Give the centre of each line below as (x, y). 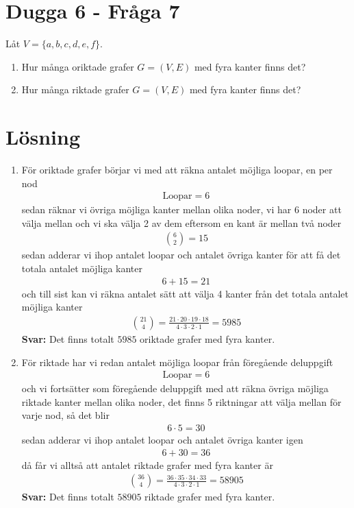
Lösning (43, 137)
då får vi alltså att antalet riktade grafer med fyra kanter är (147, 464)
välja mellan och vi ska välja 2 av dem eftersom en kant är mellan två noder (181, 222)
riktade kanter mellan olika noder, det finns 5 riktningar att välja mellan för (181, 401)
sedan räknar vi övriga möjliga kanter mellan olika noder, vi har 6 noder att (181, 209)
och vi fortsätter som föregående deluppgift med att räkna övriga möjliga (175, 388)
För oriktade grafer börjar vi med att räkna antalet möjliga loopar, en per (177, 170)
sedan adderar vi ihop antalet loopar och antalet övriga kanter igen (162, 439)
